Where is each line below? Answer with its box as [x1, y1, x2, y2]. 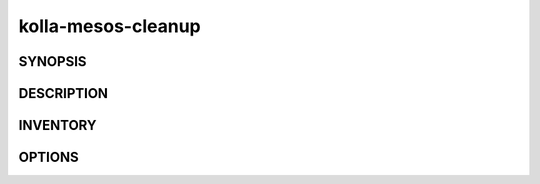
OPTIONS [18, 149, 79, 166]
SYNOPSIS [18, 53, 87, 70]
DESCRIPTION [18, 85, 109, 102]
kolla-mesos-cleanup [18, 15, 201, 37]
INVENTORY [18, 117, 97, 134]
